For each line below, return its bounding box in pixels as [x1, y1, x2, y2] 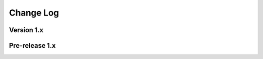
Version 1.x [9, 26, 44, 34]
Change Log [9, 7, 59, 18]
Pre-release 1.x [9, 41, 56, 50]
